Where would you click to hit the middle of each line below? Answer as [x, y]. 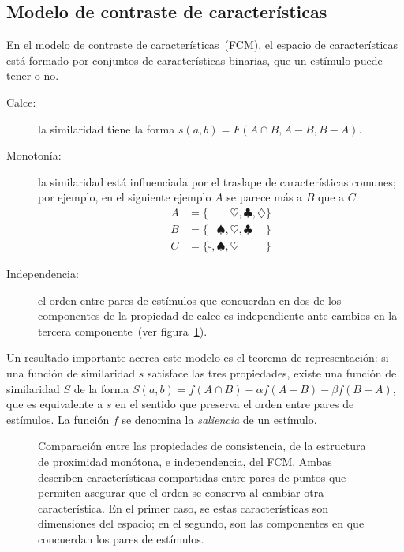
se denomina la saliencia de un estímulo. [219, 419]
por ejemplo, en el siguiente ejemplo [125, 197]
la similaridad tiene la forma [107, 128]
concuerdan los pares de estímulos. [121, 538]
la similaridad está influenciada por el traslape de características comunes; [217, 181]
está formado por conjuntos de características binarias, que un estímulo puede [195, 60]
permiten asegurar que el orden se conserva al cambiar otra [181, 492]
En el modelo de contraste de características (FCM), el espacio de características [202, 45]
